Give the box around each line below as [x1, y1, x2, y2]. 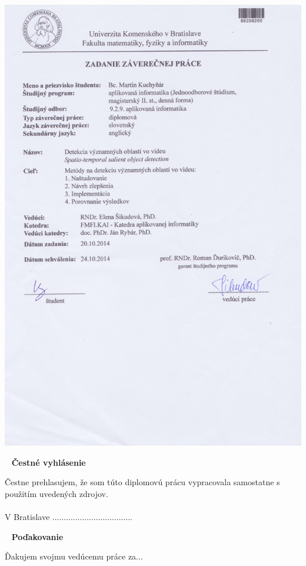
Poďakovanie [11, 530, 64, 542]
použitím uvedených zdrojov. [5, 487, 108, 499]
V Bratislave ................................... [5, 510, 133, 522]
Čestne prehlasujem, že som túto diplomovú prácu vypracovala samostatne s [5, 476, 280, 488]
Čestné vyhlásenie [11, 456, 86, 468]
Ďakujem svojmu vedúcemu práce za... [5, 550, 143, 562]
